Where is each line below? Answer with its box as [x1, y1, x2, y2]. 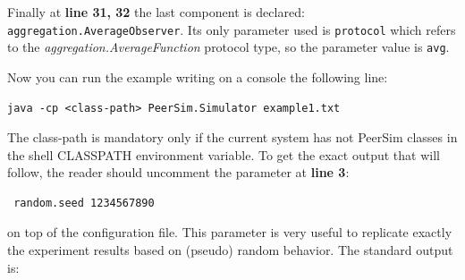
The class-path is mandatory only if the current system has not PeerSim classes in [7, 128, 458, 147]
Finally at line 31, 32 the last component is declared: [7, 3, 305, 21]
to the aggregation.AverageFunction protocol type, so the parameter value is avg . [7, 38, 450, 56]
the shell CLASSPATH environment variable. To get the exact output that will [7, 145, 440, 164]
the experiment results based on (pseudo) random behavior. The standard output [7, 241, 453, 259]
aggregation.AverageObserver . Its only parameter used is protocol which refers [7, 20, 456, 38]
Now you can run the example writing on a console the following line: [7, 67, 388, 86]
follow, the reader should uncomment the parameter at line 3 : [7, 163, 350, 182]
